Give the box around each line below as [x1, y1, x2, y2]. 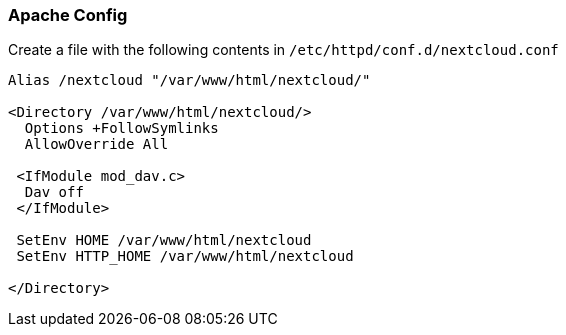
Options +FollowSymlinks [24, 120, 219, 137]
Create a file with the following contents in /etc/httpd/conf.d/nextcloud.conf [8, 41, 559, 59]
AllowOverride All [24, 136, 169, 153]
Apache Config [8, 5, 128, 25]
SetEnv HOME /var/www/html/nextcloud [16, 232, 312, 249]
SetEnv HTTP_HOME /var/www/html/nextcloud [16, 248, 354, 265]
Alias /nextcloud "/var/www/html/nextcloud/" [8, 72, 371, 89]
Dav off [24, 184, 84, 201]
